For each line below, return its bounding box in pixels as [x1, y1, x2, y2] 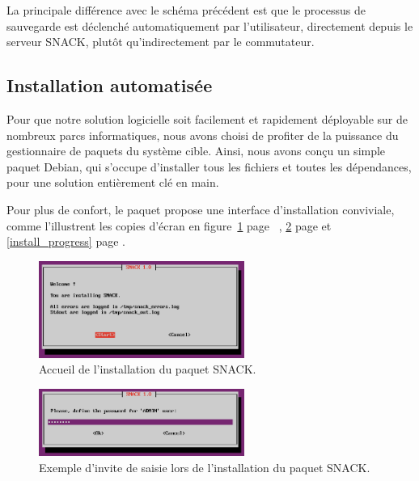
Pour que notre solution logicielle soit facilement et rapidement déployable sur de [6, 110, 408, 127]
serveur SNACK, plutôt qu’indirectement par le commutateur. [6, 33, 315, 50]
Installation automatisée [6, 73, 213, 98]
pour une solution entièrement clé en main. [6, 174, 219, 191]
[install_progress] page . [6, 233, 125, 250]
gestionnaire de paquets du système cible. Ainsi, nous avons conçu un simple [6, 142, 386, 159]
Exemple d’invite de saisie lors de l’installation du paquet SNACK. [39, 458, 370, 475]
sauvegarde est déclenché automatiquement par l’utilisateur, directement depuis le [6, 17, 413, 34]
